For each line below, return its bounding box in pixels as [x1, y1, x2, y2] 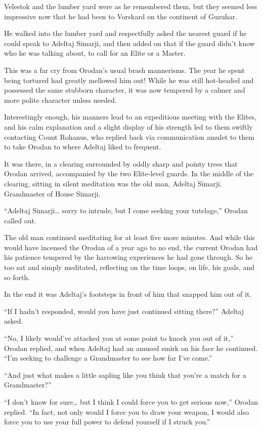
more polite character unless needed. [4, 94, 117, 105]
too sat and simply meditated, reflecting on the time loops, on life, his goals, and [4, 262, 255, 272]
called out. [4, 215, 36, 225]
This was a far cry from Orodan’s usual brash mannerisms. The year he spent [4, 64, 245, 75]
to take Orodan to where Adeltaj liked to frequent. [4, 141, 161, 152]
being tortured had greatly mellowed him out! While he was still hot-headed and [4, 74, 254, 85]
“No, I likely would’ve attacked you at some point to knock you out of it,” [4, 333, 234, 343]
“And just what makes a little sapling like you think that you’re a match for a [4, 369, 246, 380]
